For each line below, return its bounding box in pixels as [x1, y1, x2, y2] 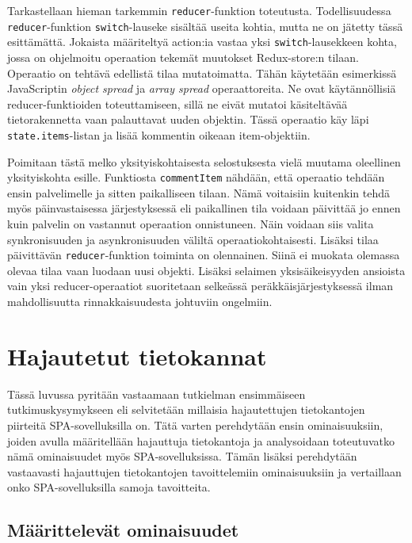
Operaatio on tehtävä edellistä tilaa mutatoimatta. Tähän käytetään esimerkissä [7, 64, 397, 81]
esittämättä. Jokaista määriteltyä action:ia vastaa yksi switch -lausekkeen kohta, [7, 33, 397, 50]
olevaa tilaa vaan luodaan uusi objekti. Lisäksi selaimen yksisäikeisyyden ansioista [7, 262, 406, 278]
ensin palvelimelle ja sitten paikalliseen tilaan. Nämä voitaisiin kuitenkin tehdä [7, 184, 390, 201]
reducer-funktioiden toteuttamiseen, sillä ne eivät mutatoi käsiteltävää [7, 95, 348, 112]
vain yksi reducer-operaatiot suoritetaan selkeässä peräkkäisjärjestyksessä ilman [7, 277, 394, 294]
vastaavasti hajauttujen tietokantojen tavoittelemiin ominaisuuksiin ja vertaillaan [7, 463, 402, 480]
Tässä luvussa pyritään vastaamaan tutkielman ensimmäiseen [7, 385, 306, 402]
